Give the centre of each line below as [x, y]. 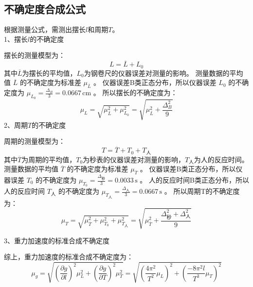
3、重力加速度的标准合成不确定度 [57, 240]
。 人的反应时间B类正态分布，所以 [194, 180]
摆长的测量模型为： [35, 55]
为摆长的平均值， [49, 73]
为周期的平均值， [49, 159]
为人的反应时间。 [221, 159]
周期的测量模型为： [35, 141]
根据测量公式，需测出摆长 [45, 29]
